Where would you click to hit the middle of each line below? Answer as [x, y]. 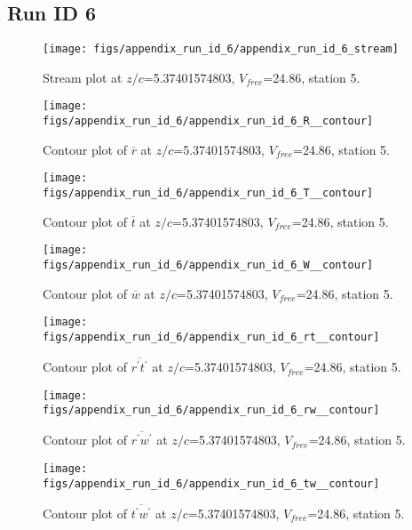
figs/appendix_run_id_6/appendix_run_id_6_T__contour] [208, 193]
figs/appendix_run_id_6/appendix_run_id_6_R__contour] [208, 121]
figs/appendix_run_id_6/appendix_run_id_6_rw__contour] [211, 410]
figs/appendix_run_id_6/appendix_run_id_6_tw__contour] [211, 483]
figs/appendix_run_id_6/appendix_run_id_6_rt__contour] [211, 337]
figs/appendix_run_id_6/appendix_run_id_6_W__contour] [208, 265]
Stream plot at [83, 77]
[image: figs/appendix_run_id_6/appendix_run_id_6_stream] [221, 49]
